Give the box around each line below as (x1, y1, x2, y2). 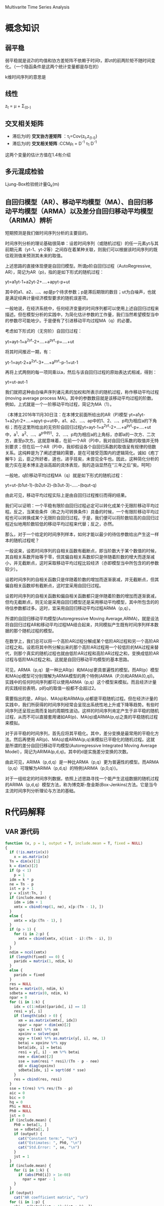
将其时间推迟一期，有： (5, 349, 52, 355)
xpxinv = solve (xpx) (18, 1032, 60, 1037)
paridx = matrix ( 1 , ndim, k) (14, 959, 73, 964)
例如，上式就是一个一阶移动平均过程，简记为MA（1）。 (5, 402, 114, 407)
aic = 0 (9, 1090, 25, 1096)
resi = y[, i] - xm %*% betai (18, 1050, 80, 1055)
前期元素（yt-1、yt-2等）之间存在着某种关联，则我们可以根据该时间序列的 (5, 247, 154, 253)
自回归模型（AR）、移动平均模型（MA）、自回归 (5, 198, 147, 206)
